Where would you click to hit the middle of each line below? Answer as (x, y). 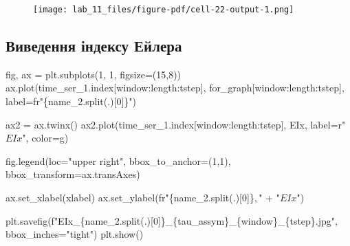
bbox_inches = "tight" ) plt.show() (75, 234)
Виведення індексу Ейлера (94, 46)
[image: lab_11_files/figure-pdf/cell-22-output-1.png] (164, 10)
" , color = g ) (45, 138)
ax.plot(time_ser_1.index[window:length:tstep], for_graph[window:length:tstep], (175, 88)
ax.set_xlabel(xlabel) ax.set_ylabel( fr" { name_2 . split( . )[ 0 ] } (130, 198)
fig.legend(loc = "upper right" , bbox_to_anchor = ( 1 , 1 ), (118, 160)
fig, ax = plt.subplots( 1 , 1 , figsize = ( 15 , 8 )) (94, 74)
